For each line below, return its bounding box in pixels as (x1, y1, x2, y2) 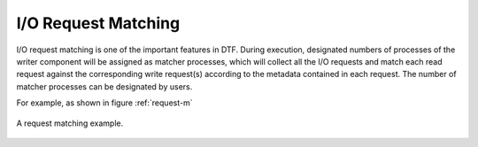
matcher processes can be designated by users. (16, 81, 193, 92)
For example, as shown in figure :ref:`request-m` (16, 97, 193, 108)
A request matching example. (16, 118, 124, 128)
